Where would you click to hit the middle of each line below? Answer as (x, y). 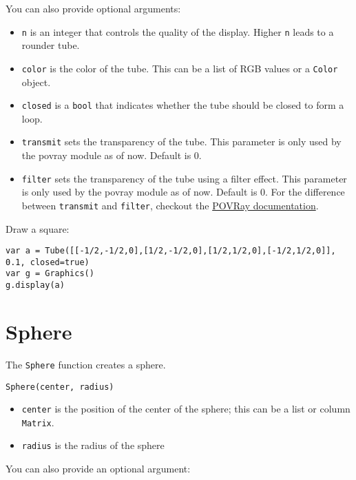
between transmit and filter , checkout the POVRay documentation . (170, 205)
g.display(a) (35, 285)
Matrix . (38, 422)
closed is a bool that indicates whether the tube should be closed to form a (183, 105)
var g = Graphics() (50, 274)
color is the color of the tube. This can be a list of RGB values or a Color (180, 68)
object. (36, 82)
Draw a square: (38, 228)
